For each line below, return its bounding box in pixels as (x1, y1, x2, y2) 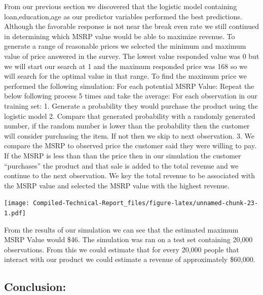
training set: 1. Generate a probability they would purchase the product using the (4, 100, 258, 111)
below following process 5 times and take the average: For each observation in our (4, 90, 257, 101)
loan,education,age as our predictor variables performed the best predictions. (4, 11, 242, 21)
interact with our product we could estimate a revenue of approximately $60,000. (4, 254, 255, 265)
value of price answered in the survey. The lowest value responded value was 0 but (4, 50, 259, 61)
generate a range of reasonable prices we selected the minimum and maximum (4, 41, 246, 51)
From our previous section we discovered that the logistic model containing (4, 1, 237, 11)
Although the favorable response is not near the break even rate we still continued (4, 21, 259, 31)
